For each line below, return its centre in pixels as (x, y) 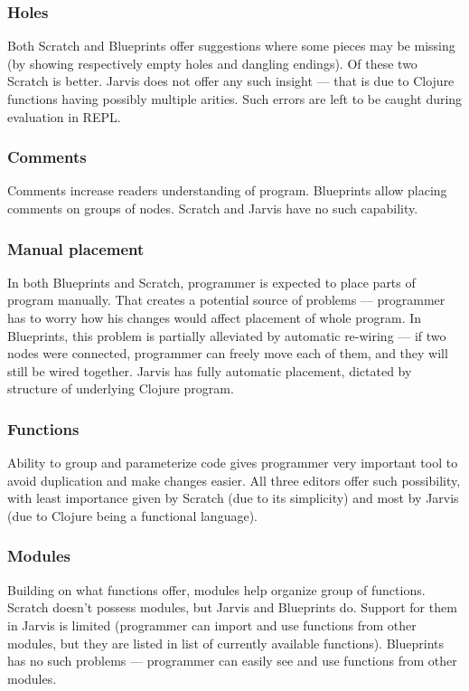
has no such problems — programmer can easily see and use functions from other (232, 661)
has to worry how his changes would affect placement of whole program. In (215, 317)
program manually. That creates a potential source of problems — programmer (226, 300)
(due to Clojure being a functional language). (132, 515)
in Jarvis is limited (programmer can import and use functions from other (212, 625)
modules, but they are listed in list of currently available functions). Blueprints (225, 643)
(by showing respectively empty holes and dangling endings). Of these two (212, 63)
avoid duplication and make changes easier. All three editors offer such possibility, (234, 480)
